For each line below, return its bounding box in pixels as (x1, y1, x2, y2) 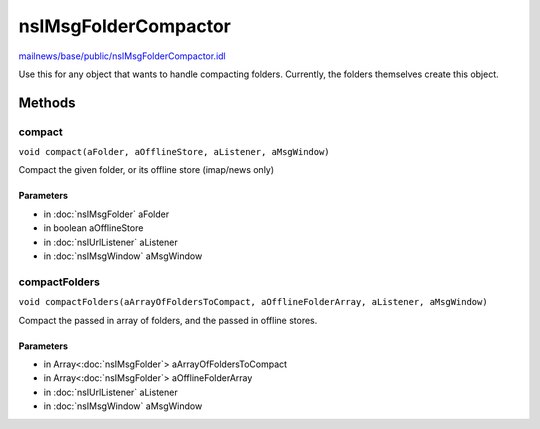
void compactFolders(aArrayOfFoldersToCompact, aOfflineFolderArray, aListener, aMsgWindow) (18, 296, 489, 308)
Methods (18, 94, 76, 111)
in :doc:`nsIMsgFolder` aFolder (43, 208, 170, 220)
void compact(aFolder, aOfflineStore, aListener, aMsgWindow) (18, 146, 330, 158)
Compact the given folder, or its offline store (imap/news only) (18, 164, 275, 176)
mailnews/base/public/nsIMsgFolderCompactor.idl (18, 50, 227, 62)
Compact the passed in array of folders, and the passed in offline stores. (18, 314, 318, 326)
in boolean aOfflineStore (43, 222, 144, 234)
